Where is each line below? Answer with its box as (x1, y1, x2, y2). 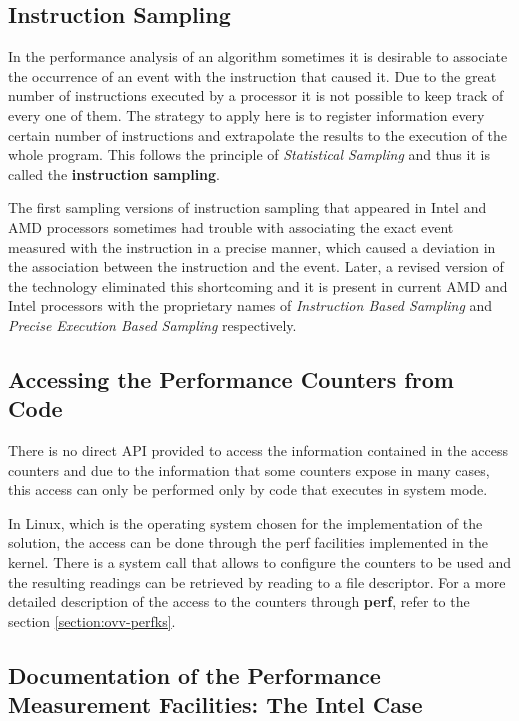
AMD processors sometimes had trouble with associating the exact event (8, 216, 454, 237)
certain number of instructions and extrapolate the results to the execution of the (8, 124, 508, 145)
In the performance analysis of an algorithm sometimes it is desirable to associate (8, 46, 508, 67)
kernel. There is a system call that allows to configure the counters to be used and (8, 552, 512, 573)
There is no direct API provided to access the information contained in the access (8, 440, 509, 461)
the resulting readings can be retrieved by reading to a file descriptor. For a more (8, 571, 506, 592)
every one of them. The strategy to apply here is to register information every (8, 104, 485, 125)
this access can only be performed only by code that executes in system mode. (8, 479, 488, 500)
